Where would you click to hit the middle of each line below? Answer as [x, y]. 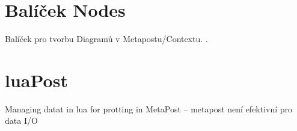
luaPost [36, 80]
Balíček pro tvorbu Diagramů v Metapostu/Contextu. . [106, 39]
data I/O [21, 120]
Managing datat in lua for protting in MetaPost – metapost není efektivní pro [149, 108]
